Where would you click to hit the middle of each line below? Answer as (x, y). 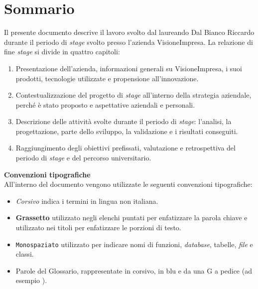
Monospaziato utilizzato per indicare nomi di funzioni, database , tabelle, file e (134, 244)
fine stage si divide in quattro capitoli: (62, 52)
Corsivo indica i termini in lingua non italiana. (87, 201)
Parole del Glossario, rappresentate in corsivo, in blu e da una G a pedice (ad (134, 270)
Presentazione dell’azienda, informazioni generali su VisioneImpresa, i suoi (129, 68)
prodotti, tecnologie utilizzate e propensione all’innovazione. (107, 78)
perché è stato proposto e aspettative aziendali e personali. (105, 104)
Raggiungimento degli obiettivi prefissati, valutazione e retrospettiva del (126, 148)
